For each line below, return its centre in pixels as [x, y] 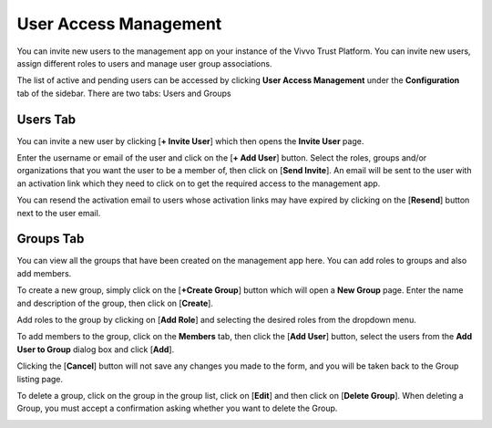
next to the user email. [59, 213]
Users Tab [46, 119]
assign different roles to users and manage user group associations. [144, 63]
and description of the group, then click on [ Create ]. [115, 303]
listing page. [40, 379]
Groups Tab [51, 239]
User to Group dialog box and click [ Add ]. [96, 349]
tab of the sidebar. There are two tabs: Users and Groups [124, 93]
